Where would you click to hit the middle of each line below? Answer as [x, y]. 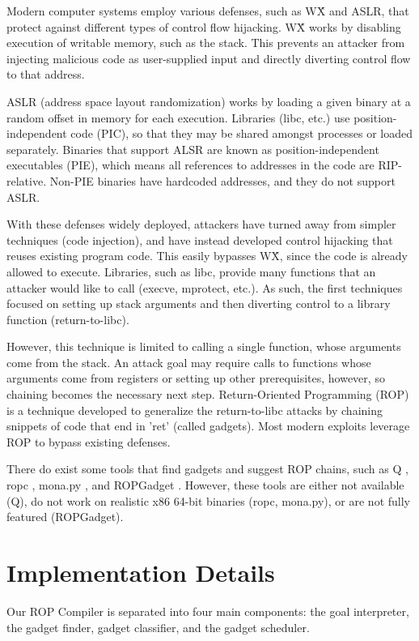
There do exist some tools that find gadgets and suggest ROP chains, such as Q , [207, 469]
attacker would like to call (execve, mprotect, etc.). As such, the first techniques [205, 287]
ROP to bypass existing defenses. [89, 441]
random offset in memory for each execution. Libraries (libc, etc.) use [178, 117]
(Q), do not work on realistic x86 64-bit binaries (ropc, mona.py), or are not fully [208, 500]
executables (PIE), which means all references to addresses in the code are [190, 165]
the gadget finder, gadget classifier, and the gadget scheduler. [158, 627]
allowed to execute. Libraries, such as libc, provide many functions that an [191, 271]
